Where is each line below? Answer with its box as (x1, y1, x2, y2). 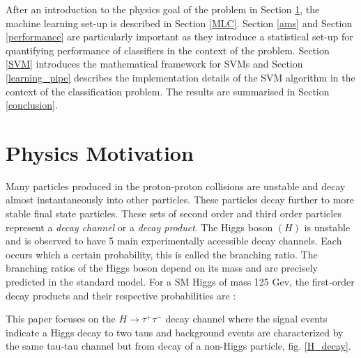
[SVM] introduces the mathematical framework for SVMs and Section (6, 56, 303, 71)
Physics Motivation (6, 138, 194, 166)
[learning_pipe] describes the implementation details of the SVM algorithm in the (6, 70, 355, 84)
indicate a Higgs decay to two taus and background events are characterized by (6, 325, 344, 339)
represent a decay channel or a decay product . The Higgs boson (6, 219, 273, 234)
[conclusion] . (6, 98, 58, 112)
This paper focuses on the (6, 311, 116, 326)
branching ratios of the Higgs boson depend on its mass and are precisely (6, 260, 318, 275)
